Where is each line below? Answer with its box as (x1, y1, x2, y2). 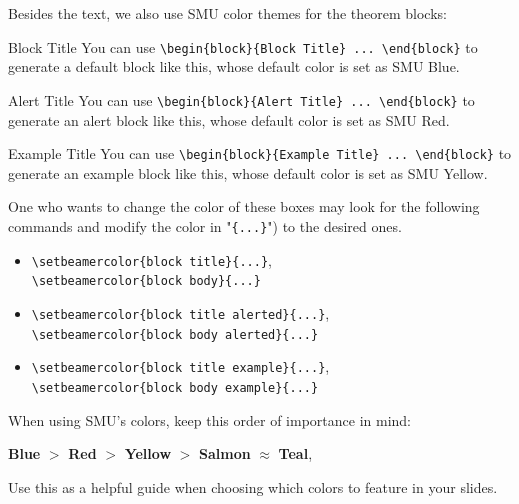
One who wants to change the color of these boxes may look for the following (8, 196, 480, 217)
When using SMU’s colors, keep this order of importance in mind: (8, 409, 411, 430)
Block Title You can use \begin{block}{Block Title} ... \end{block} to (8, 36, 478, 57)
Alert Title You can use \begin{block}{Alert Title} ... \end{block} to (8, 89, 475, 110)
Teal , (278, 443, 313, 464)
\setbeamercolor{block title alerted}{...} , (31, 302, 330, 323)
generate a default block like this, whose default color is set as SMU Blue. (8, 56, 460, 77)
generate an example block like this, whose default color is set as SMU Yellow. (8, 162, 488, 183)
